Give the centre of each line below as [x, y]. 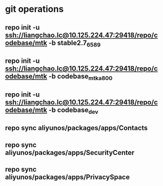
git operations [35, 9]
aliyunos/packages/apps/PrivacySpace [67, 177]
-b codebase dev [74, 110]
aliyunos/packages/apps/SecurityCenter [70, 153]
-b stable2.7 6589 [75, 43]
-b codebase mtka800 [81, 77]
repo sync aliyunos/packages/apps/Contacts [77, 128]
